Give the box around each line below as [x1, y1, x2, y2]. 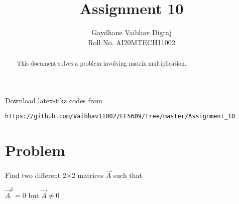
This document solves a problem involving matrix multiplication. [17, 59, 186, 68]
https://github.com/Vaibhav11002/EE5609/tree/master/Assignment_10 [5, 113, 235, 120]
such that [113, 170, 143, 180]
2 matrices [71, 170, 103, 180]
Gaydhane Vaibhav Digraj [91, 27, 172, 38]
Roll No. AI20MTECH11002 [88, 37, 175, 47]
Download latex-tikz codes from [5, 95, 102, 105]
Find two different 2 [5, 170, 66, 180]
